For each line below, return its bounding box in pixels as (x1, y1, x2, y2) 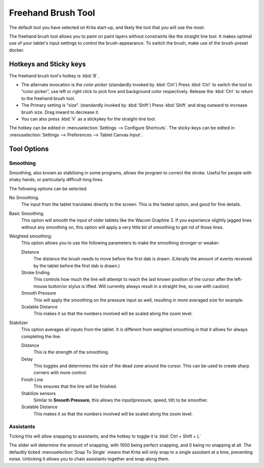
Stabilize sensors (21, 390, 56, 396)
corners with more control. (33, 370, 88, 375)
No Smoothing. (9, 195, 40, 201)
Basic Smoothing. (9, 211, 44, 216)
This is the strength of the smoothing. (33, 349, 110, 355)
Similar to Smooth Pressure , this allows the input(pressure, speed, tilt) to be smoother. (33, 397, 208, 403)
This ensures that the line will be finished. (33, 383, 117, 389)
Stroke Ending (21, 269, 50, 275)
